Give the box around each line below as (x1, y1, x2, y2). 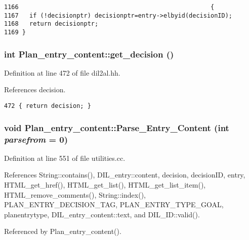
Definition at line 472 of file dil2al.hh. (4, 67, 120, 78)
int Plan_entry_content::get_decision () (4, 47, 174, 60)
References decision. (4, 84, 66, 95)
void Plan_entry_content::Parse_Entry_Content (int (4, 121, 229, 134)
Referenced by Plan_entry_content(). (4, 226, 121, 236)
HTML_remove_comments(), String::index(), (4, 189, 146, 200)
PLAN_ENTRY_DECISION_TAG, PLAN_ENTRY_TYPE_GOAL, (4, 199, 224, 210)
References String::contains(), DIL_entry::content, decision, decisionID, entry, (4, 169, 245, 180)
